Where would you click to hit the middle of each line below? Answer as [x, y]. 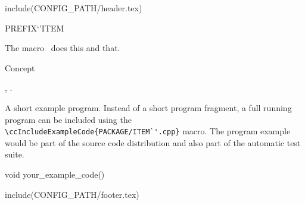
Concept [20, 67]
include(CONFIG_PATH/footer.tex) [72, 194]
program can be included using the [68, 119]
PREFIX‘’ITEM [35, 28]
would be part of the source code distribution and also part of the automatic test [153, 142]
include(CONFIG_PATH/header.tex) [74, 8]
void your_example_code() [55, 174]
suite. [15, 154]
